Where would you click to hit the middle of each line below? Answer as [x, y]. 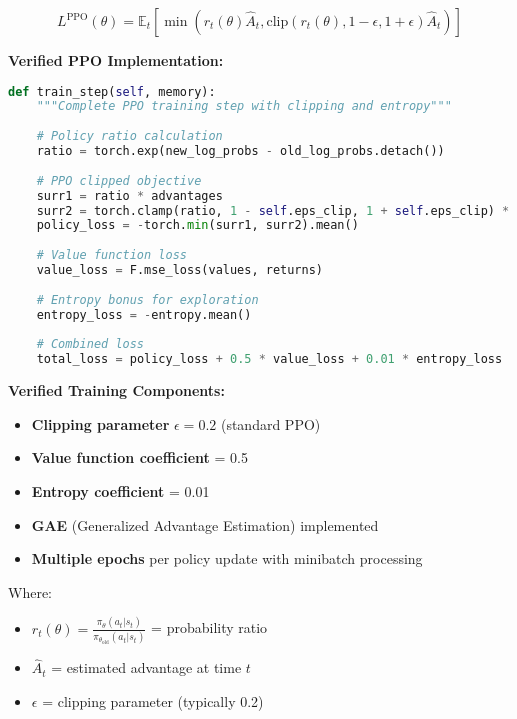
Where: [30, 591]
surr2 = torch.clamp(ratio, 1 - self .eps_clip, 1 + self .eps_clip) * [273, 210]
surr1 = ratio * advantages [129, 195]
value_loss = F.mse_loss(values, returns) [180, 270]
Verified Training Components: [116, 390]
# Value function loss [111, 255]
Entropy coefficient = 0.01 [120, 491]
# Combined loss [90, 344]
